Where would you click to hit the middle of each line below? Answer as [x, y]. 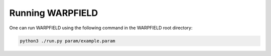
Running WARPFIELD [53, 13]
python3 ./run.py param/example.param [67, 41]
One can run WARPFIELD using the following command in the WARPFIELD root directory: [101, 28]
